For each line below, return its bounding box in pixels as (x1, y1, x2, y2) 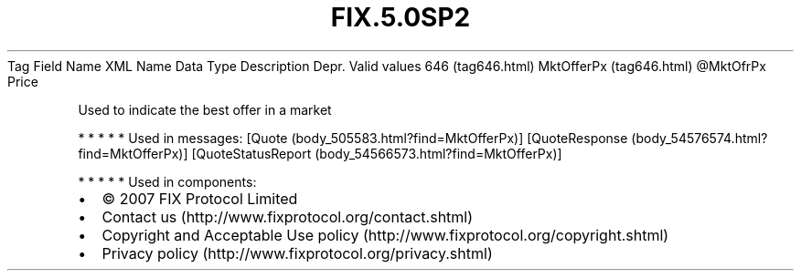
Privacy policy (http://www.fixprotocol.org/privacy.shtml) (101, 243, 493, 263)
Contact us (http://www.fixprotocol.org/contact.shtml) (101, 207, 474, 226)
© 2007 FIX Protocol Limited (101, 189, 298, 208)
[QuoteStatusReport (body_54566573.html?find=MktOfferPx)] (191, 145, 562, 161)
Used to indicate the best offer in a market (78, 101, 332, 118)
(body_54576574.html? (631, 129, 768, 146)
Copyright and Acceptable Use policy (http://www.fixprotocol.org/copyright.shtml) (101, 225, 669, 244)
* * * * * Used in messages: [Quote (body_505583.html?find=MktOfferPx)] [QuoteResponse (78, 129, 628, 146)
